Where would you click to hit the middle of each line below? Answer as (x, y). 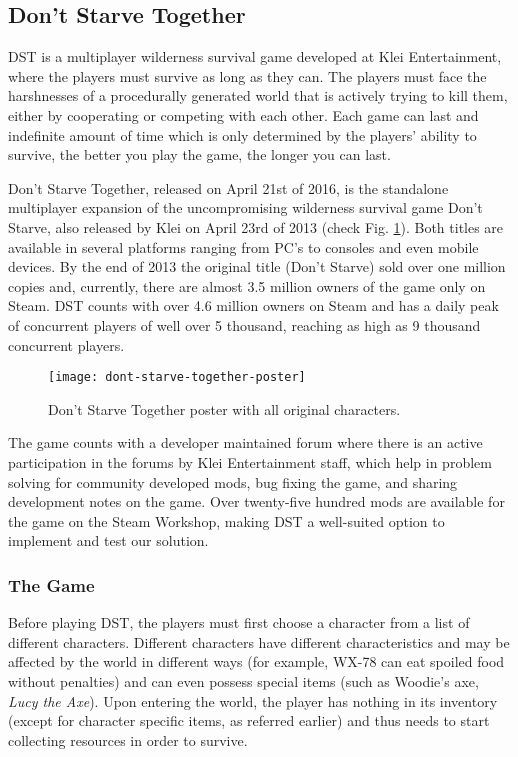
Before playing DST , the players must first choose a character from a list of (239, 622)
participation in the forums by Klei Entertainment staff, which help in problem (250, 461)
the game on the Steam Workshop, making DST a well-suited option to (226, 520)
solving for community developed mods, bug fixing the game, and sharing (233, 481)
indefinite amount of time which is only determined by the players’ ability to (242, 134)
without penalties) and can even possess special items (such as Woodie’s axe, (243, 680)
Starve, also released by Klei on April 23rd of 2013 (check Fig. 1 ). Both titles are (256, 226)
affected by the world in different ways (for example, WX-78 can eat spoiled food (256, 661)
